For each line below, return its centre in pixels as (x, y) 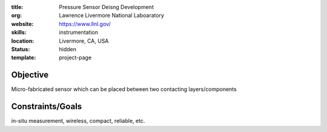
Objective (30, 75)
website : (22, 24)
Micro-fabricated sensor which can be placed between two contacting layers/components (124, 89)
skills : (19, 33)
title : (17, 7)
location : (23, 41)
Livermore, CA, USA (84, 41)
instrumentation (79, 33)
